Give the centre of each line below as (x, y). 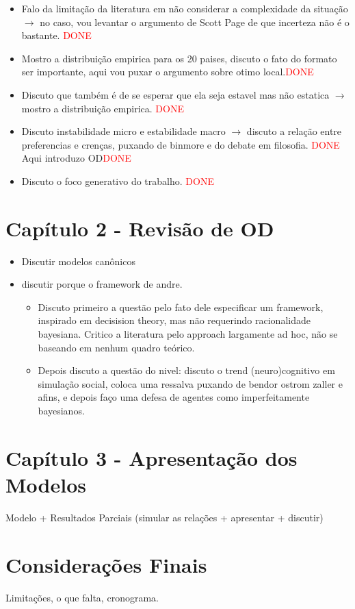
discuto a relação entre (294, 131)
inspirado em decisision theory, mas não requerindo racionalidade (174, 320)
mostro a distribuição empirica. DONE (103, 108)
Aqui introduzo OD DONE (76, 158)
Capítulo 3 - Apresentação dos (152, 457)
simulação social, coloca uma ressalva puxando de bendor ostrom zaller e (190, 383)
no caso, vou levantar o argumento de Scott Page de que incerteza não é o (195, 22)
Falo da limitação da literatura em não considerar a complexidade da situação (185, 8)
